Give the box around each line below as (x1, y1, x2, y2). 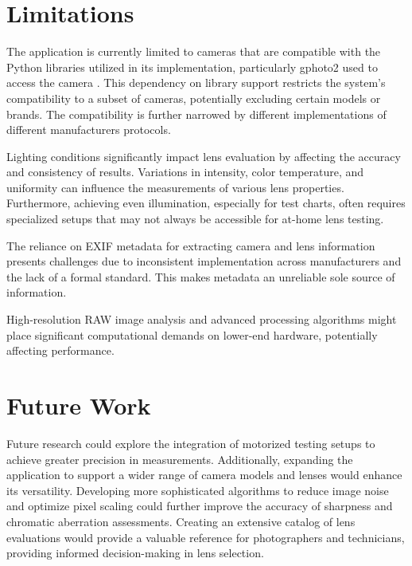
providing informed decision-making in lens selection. (6, 544, 264, 561)
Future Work (6, 389, 151, 421)
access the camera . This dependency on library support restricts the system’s (6, 74, 386, 91)
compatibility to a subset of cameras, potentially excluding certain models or (6, 89, 381, 106)
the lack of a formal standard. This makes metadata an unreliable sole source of (6, 268, 395, 285)
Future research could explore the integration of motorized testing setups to (6, 434, 375, 451)
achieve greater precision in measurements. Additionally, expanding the (6, 450, 353, 467)
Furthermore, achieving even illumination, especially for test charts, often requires (6, 195, 406, 211)
